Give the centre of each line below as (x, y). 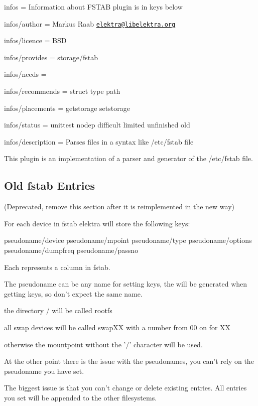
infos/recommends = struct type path (62, 91)
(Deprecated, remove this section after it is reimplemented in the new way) (119, 207)
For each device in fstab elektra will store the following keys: (97, 223)
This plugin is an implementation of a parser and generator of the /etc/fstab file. (128, 158)
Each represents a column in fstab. (57, 267)
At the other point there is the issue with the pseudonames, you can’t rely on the (129, 361)
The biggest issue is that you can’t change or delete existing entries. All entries (125, 388)
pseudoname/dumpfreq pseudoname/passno (71, 250)
